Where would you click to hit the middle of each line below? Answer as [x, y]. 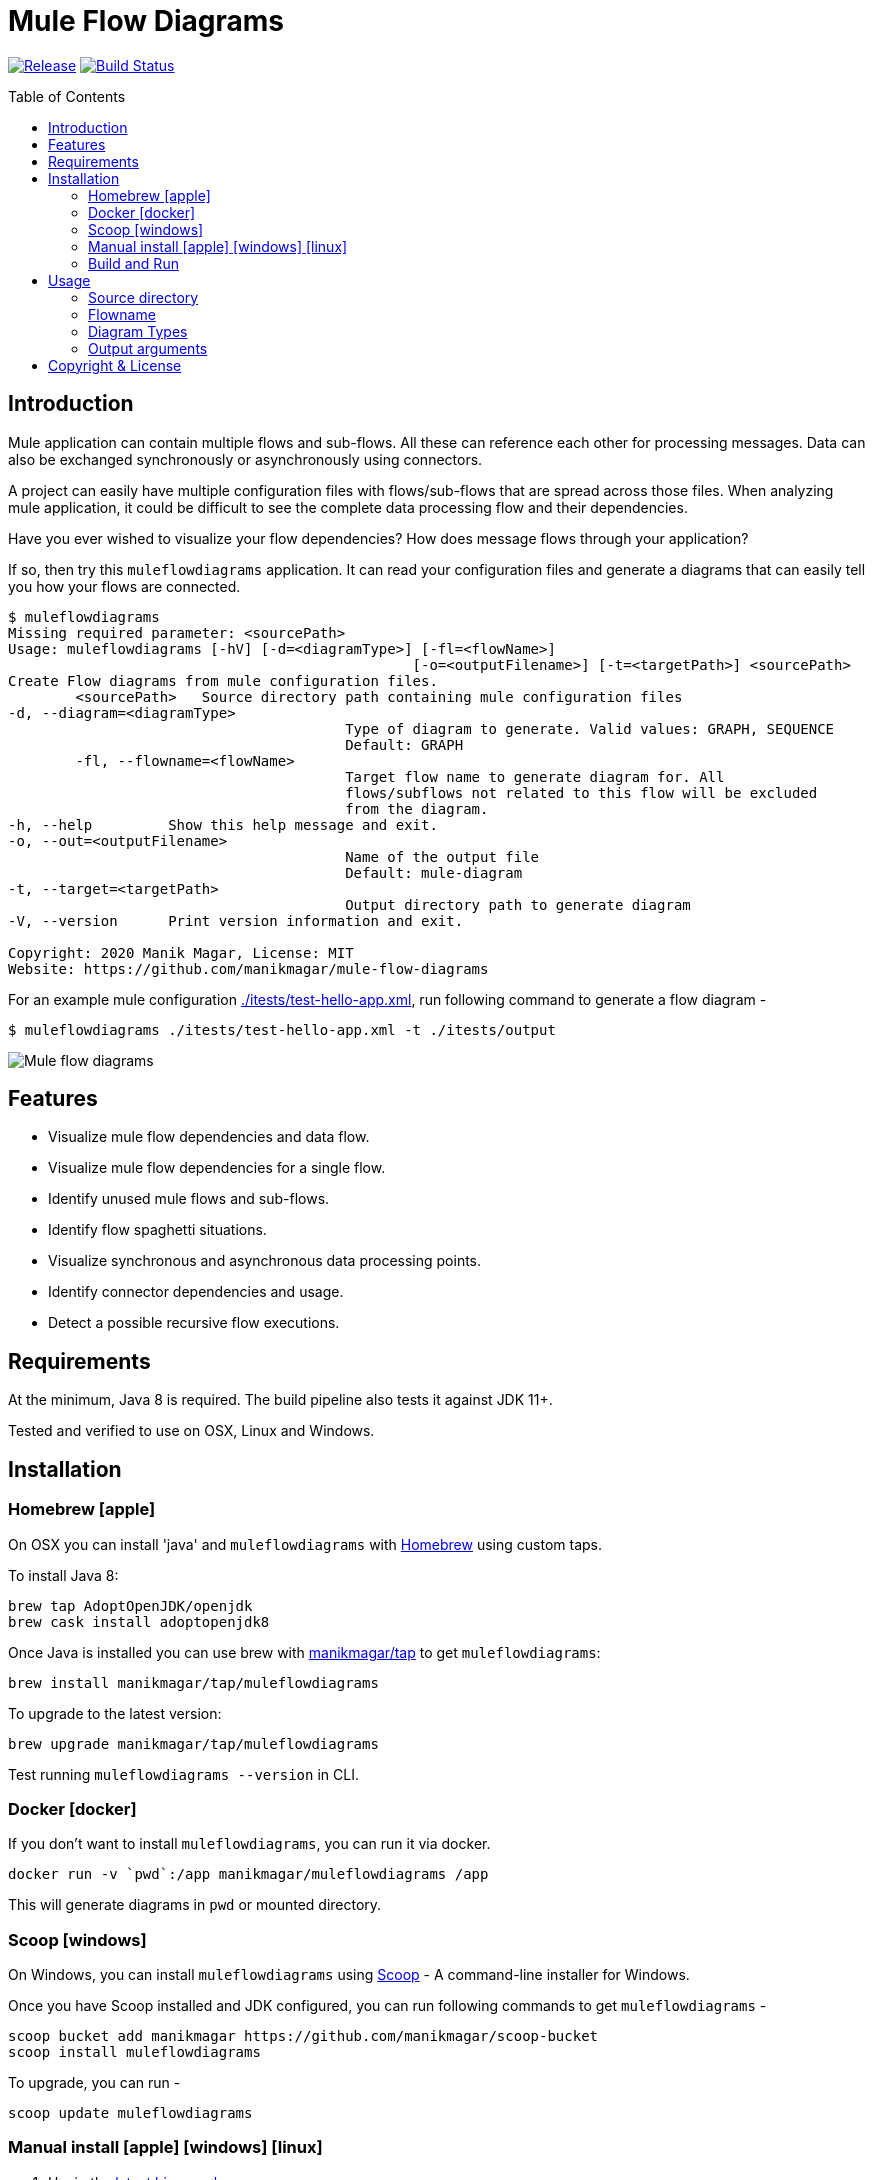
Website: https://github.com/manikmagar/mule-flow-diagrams [248, 968]
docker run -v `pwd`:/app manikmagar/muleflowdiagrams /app [248, 1874]
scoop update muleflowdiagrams [130, 2113]
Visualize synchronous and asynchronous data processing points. [265, 1261]
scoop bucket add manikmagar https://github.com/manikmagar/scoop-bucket [303, 2036]
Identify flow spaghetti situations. [157, 1230]
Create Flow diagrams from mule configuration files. [223, 680]
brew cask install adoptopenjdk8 [139, 1621]
